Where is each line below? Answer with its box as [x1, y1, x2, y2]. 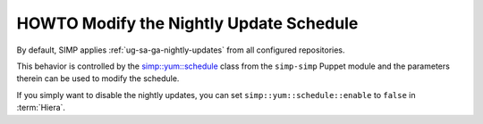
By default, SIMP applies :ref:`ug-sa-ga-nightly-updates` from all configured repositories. [16, 45, 345, 55]
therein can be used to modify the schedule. [16, 73, 180, 84]
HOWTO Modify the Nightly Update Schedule [16, 13, 359, 33]
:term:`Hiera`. [16, 103, 66, 113]
